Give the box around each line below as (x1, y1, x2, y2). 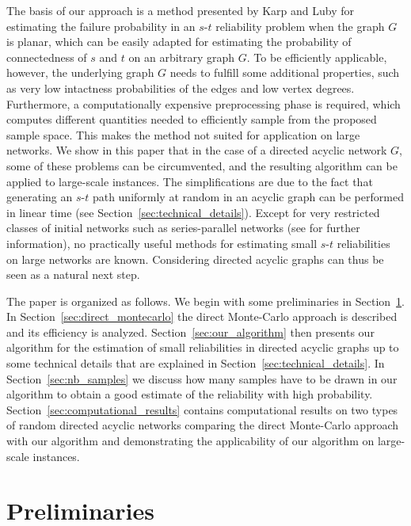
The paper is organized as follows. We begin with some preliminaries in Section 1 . (6, 292, 405, 309)
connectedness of (6, 48, 87, 65)
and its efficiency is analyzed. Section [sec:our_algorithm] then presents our (6, 323, 375, 340)
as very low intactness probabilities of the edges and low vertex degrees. (6, 79, 355, 96)
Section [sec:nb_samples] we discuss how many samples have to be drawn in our (6, 370, 398, 387)
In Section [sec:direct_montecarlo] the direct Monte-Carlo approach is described (6, 308, 398, 325)
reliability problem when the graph (215, 17, 385, 34)
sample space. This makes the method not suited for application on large (6, 126, 360, 143)
